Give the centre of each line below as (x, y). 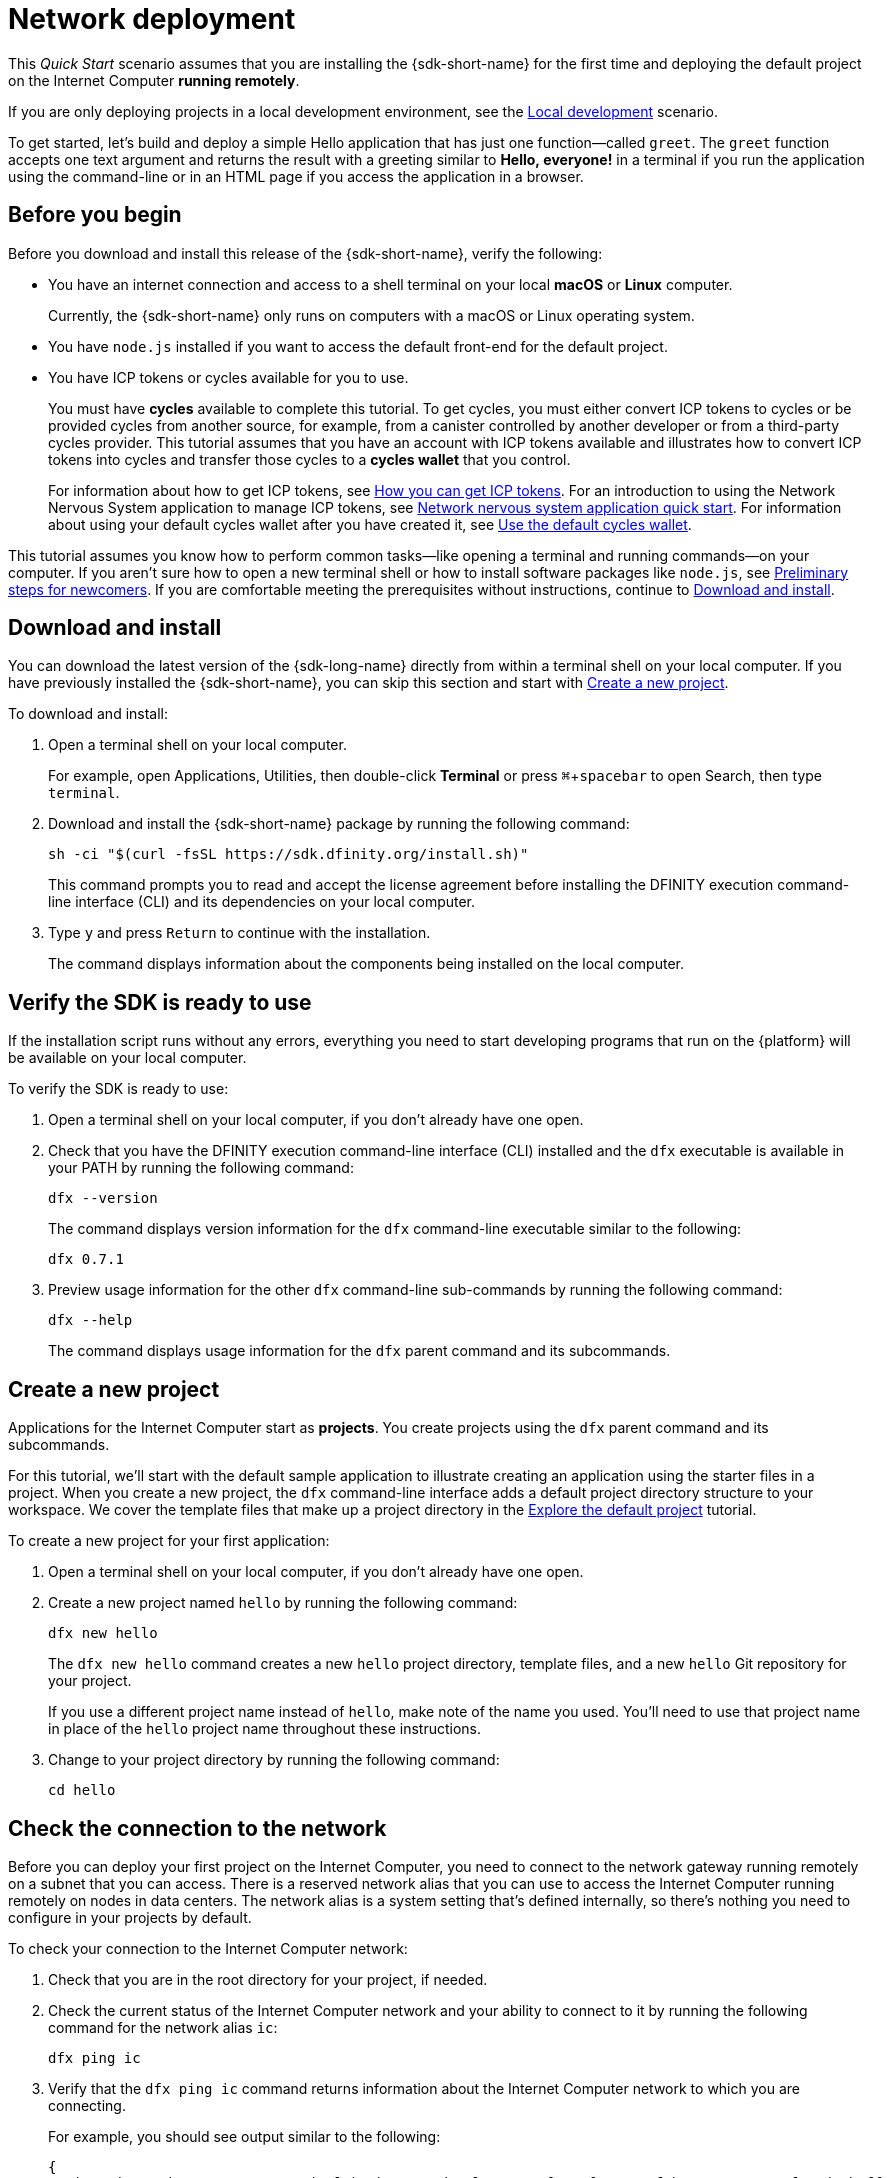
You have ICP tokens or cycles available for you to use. (228, 377)
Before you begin (95, 215)
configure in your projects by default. (130, 1917)
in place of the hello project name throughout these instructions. (265, 1729)
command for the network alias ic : (163, 2027)
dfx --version (103, 1198)
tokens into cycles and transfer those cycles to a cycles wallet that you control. (309, 459)
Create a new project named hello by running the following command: (283, 1603)
